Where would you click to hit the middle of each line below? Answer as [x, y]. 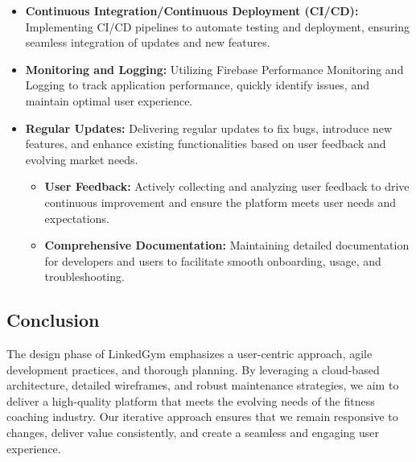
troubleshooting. [84, 276]
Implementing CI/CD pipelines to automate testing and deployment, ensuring [218, 26]
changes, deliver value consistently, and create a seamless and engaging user [193, 433]
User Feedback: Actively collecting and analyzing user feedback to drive [227, 186]
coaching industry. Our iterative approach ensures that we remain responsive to [202, 417]
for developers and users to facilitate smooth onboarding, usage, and [213, 260]
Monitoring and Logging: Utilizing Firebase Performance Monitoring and [214, 69]
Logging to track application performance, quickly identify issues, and [197, 85]
